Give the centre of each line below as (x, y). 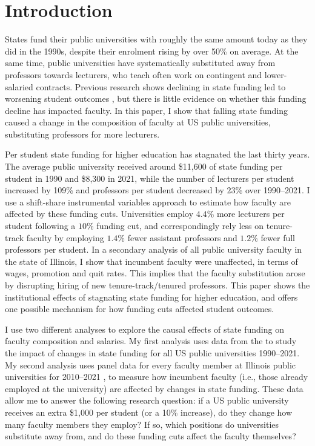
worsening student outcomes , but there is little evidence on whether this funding (156, 98)
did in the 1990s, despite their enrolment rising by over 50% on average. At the (152, 51)
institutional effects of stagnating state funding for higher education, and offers (151, 297)
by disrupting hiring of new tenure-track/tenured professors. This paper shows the (157, 285)
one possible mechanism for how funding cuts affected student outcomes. (140, 309)
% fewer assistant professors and (177, 237)
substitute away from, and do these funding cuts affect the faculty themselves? (151, 436)
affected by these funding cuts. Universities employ (99, 214)
